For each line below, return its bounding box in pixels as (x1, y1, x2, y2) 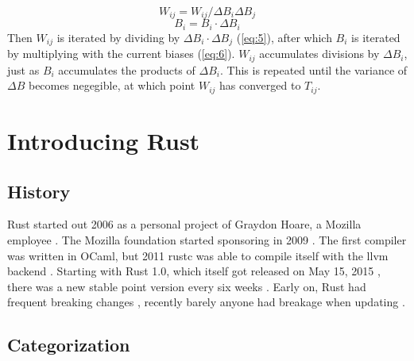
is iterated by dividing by (56, 29, 180, 45)
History (7, 179, 71, 203)
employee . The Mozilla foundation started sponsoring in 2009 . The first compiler (7, 232, 407, 248)
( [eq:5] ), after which (236, 29, 332, 45)
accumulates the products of (58, 61, 195, 78)
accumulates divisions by (259, 45, 380, 62)
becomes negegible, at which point (28, 77, 195, 94)
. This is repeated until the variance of (219, 61, 408, 78)
